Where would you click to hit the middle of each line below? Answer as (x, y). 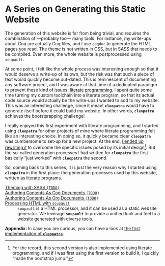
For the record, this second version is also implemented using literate (82, 248)
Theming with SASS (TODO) (32, 187)
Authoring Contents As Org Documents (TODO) (52, 198)
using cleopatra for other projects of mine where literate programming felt (80, 131)
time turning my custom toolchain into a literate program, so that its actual (80, 95)
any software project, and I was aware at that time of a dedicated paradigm (81, 84)
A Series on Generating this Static (75, 9)
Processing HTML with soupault (38, 203)
